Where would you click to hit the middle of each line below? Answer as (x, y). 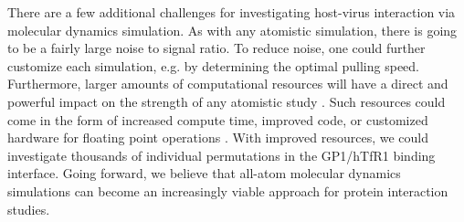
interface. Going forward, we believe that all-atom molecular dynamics (204, 173)
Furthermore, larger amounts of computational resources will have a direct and (228, 84)
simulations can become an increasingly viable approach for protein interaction (228, 190)
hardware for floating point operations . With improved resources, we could (218, 137)
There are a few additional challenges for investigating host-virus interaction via (232, 12)
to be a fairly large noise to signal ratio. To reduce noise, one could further (216, 48)
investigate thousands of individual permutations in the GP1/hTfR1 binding (221, 155)
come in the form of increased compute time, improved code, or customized (218, 119)
